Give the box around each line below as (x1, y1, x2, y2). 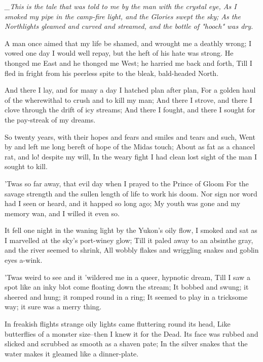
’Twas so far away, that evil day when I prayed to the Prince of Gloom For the (5, 178, 249, 188)
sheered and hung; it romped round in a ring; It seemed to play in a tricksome (5, 291, 248, 302)
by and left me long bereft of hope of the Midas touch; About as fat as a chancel (5, 141, 255, 152)
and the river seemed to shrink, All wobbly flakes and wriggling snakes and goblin (5, 245, 259, 255)
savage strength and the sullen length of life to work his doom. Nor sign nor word (5, 188, 257, 198)
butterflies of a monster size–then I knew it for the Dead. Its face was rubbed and (5, 328, 258, 339)
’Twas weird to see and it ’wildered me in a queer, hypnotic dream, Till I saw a (5, 271, 250, 282)
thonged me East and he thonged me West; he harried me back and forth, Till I (5, 57, 252, 68)
